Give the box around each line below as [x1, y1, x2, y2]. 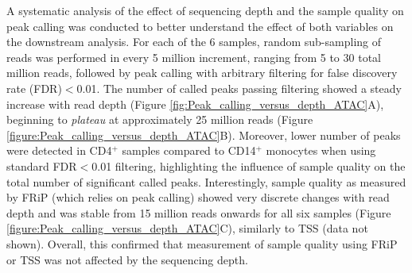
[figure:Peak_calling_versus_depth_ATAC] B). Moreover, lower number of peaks [6, 126, 401, 143]
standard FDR [6, 157, 77, 174]
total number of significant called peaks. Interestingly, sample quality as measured [6, 173, 406, 190]
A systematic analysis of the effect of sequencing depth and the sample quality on [6, 2, 404, 18]
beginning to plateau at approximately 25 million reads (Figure [6, 111, 313, 128]
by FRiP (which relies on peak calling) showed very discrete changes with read [6, 189, 390, 206]
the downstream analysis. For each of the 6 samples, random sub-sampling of [6, 33, 382, 50]
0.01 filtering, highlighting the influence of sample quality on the [91, 157, 406, 174]
